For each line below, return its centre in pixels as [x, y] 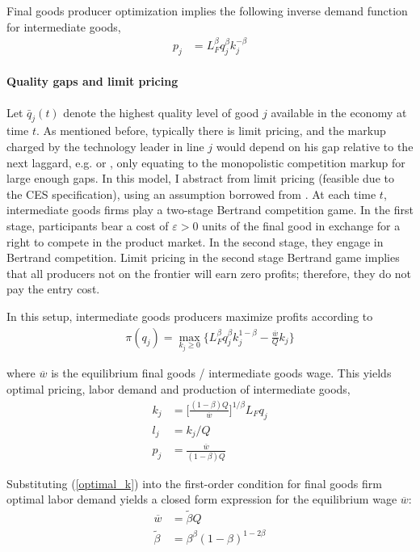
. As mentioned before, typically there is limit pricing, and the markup [211, 131]
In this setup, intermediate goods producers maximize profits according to [190, 316]
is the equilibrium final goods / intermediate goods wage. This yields [221, 373]
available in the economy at [339, 112]
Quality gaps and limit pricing [92, 81]
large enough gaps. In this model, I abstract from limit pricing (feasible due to [200, 178]
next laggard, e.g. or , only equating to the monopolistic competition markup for [206, 162]
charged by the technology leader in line [105, 147]
